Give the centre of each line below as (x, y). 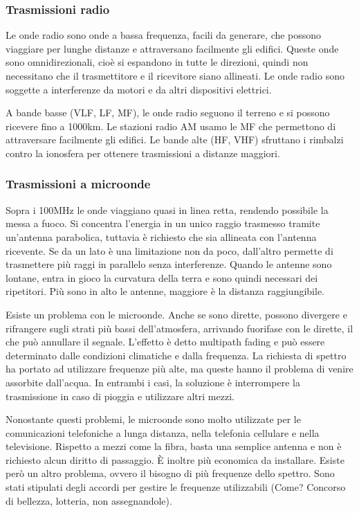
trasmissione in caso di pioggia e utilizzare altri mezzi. (120, 396)
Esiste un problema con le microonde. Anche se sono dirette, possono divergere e (176, 314)
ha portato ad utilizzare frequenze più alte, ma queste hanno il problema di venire (179, 369)
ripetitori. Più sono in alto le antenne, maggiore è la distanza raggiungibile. (165, 291)
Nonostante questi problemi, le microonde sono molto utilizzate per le (153, 419)
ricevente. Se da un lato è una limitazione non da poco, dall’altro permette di (169, 250)
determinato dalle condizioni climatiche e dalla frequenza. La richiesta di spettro (176, 355)
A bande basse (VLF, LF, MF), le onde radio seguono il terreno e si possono (168, 112)
